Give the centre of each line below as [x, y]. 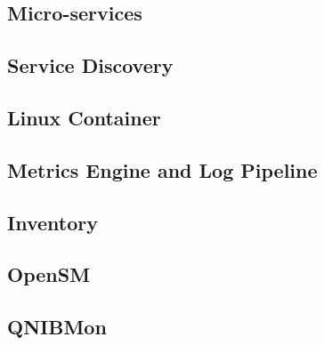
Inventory [53, 222]
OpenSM [49, 274]
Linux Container [84, 117]
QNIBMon [57, 327]
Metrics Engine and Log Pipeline [162, 169]
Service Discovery [90, 65]
